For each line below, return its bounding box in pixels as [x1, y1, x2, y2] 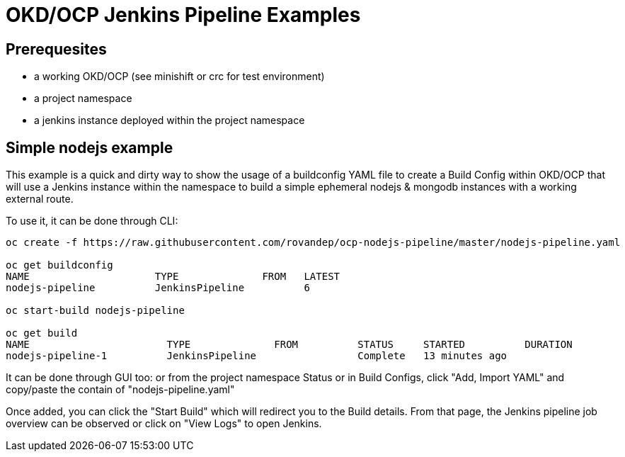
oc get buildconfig [6, 259, 113, 271]
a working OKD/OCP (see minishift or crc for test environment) [34, 70, 325, 83]
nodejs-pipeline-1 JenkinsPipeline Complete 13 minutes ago [6, 350, 508, 362]
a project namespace [34, 92, 132, 105]
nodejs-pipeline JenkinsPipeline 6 [6, 282, 310, 294]
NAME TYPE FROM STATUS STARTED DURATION [6, 339, 573, 351]
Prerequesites [6, 40, 107, 58]
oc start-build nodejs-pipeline [6, 305, 185, 317]
